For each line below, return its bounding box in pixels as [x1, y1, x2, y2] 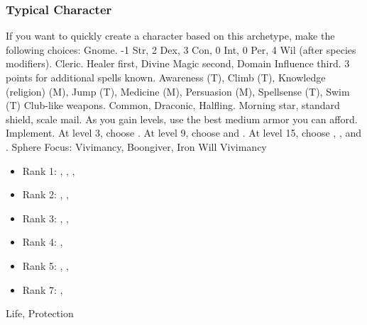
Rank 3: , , [22, 210, 69, 225]
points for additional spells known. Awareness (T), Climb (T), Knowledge [6, 70, 326, 84]
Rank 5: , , [22, 258, 69, 273]
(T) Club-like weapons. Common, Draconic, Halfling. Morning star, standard [6, 98, 340, 113]
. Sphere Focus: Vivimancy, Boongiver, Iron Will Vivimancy [6, 139, 267, 154]
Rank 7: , [22, 282, 63, 297]
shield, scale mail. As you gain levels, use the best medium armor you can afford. [6, 111, 358, 126]
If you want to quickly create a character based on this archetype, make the [6, 28, 335, 43]
